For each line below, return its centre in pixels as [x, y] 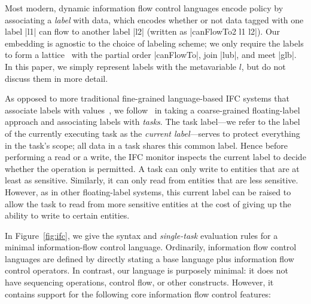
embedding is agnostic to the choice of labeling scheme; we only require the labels [154, 43]
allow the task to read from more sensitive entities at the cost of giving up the [148, 203]
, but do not [263, 66]
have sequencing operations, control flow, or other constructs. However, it [139, 282]
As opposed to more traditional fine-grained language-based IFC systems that [147, 98]
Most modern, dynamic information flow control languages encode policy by [144, 8]
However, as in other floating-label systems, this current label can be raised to [148, 191]
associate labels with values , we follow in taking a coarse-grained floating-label [153, 110]
